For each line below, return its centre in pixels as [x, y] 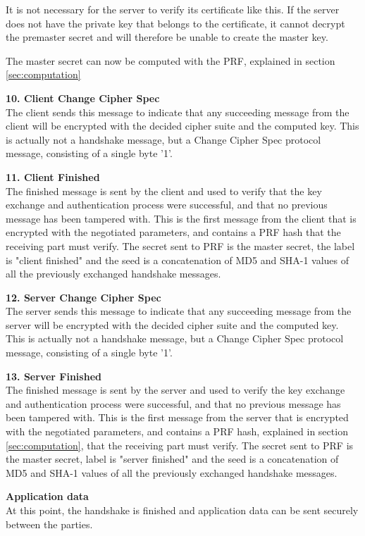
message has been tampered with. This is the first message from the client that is [181, 218]
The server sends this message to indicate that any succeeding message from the [179, 311]
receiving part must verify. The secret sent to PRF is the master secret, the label [180, 245]
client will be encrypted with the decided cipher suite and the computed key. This [182, 126]
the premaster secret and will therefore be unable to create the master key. [167, 37]
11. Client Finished [53, 176]
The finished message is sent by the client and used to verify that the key [164, 191]
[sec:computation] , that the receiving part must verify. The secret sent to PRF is [180, 445]
